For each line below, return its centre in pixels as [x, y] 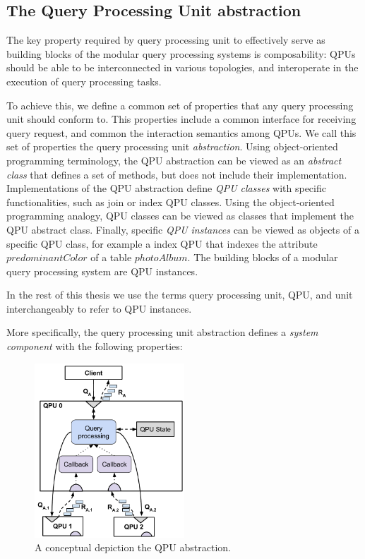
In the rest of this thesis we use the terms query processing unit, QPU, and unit [180, 295]
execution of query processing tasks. [84, 81]
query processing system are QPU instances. [102, 271]
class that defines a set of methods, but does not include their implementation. [177, 174]
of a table [111, 257]
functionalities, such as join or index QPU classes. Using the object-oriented [170, 202]
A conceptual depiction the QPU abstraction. [133, 547]
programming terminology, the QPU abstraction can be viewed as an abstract [174, 160]
